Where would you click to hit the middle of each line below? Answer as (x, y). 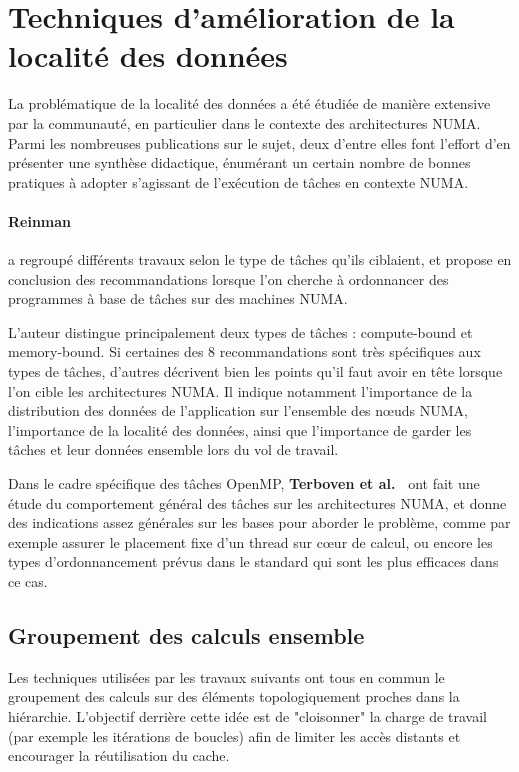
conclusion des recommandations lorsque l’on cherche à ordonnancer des (228, 278)
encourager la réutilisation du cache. (119, 755)
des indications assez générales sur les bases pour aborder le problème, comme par (259, 522)
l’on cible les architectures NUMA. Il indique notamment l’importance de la (240, 390)
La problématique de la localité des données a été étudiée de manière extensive (249, 103)
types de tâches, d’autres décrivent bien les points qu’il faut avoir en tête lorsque (255, 371)
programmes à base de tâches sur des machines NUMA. (178, 298)
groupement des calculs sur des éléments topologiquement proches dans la (234, 696)
